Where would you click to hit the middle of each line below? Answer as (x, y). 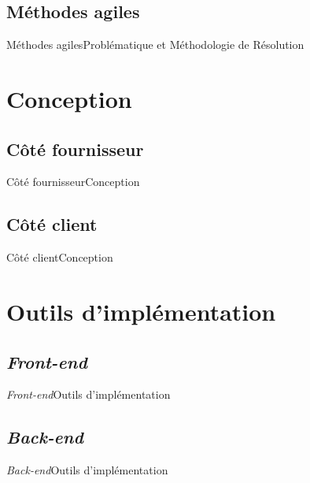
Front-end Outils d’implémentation (89, 394)
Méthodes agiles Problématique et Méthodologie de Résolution (155, 45)
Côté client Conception (60, 257)
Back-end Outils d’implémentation (87, 470)
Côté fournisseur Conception (73, 182)
